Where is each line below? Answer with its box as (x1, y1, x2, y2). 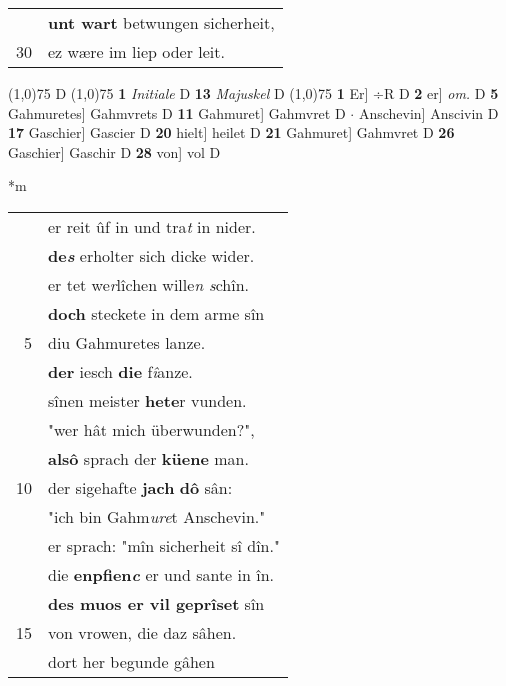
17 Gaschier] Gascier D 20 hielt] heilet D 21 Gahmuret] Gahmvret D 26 (8, 122, 455, 143)
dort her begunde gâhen (48, 649, 215, 673)
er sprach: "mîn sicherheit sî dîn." (48, 533, 280, 557)
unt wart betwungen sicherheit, (48, 11, 275, 34)
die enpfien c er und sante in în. (48, 562, 274, 586)
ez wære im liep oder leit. (48, 40, 225, 63)
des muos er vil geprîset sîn (48, 591, 265, 615)
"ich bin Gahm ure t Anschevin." (48, 504, 266, 528)
